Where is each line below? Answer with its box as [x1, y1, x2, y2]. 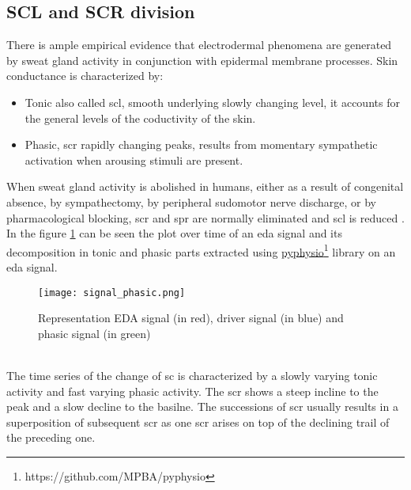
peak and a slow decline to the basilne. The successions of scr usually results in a [6, 398, 398, 415]
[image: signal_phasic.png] [38, 287, 186, 298]
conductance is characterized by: [6, 67, 164, 84]
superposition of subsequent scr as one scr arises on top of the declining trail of [6, 413, 390, 430]
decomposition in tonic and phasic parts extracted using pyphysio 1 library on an [6, 241, 396, 260]
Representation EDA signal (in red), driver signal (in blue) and [38, 310, 344, 326]
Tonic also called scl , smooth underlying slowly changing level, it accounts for [25, 93, 400, 110]
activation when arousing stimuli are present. [25, 151, 243, 168]
